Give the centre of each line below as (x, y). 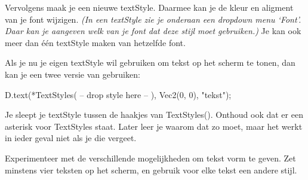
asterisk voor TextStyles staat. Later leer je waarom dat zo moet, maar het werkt (154, 126)
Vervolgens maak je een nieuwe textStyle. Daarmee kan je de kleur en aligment (149, 7)
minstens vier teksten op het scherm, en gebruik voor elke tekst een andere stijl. (151, 170)
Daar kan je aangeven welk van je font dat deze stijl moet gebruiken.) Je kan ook (153, 31)
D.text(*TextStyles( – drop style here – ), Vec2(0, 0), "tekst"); (118, 94)
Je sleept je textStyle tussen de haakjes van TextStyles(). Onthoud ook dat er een (154, 115)
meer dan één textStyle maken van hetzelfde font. (95, 42)
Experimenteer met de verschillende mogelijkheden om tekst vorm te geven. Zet (150, 158)
